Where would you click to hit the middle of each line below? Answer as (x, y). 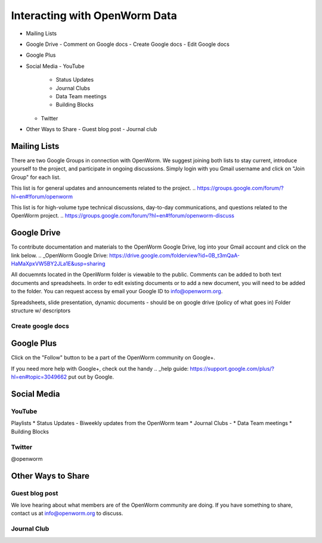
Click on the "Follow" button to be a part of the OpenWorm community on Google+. (113, 358)
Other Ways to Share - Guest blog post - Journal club (92, 129)
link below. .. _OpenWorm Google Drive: (60, 255)
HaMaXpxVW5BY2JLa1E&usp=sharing (58, 263)
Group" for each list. (36, 177)
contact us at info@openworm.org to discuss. (67, 513)
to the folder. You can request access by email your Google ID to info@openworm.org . (117, 291)
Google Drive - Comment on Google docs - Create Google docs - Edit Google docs (128, 44)
